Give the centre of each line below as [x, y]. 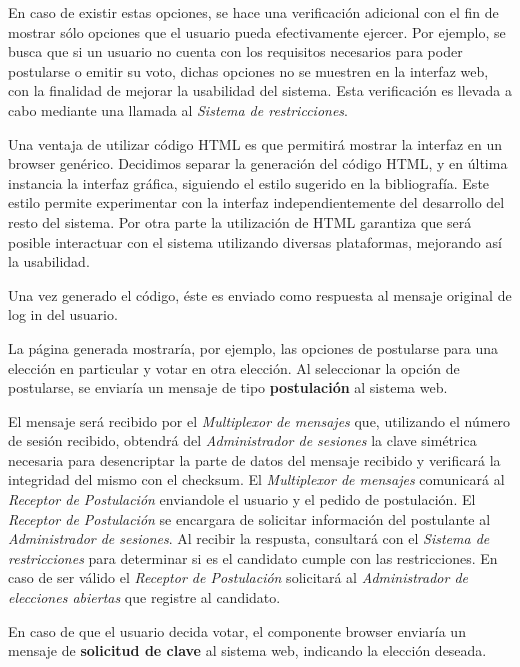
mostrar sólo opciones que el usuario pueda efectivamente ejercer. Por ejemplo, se [257, 31]
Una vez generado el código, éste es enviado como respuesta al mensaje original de [260, 294]
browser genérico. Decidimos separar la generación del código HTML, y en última [258, 163]
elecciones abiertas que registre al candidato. [144, 597]
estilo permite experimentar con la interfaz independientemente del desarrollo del [256, 202]
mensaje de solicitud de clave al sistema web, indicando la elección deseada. [247, 650]
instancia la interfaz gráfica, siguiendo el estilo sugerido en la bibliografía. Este [249, 182]
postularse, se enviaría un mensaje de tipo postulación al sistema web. [228, 387]
